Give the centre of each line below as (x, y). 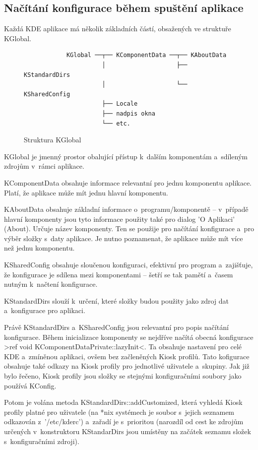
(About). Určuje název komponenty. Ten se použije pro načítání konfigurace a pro (129, 228)
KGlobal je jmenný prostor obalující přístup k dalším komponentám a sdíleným (126, 156)
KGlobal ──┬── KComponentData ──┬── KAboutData (146, 55)
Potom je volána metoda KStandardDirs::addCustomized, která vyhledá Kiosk (123, 402)
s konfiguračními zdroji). (42, 441)
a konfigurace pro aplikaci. (45, 310)
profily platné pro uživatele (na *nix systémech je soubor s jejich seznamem (119, 412)
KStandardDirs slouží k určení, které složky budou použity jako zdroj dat (116, 300)
